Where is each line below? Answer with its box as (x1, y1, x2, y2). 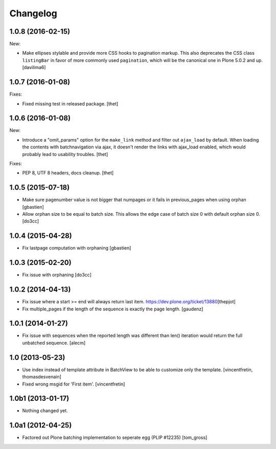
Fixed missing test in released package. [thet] (22, 100, 119, 107)
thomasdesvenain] (22, 374, 61, 380)
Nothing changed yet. (22, 408, 68, 414)
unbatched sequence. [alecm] (22, 340, 86, 346)
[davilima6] (22, 64, 46, 71)
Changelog (9, 8, 57, 19)
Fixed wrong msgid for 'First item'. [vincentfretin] (22, 381, 125, 387)
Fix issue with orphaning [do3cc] (22, 272, 91, 278)
